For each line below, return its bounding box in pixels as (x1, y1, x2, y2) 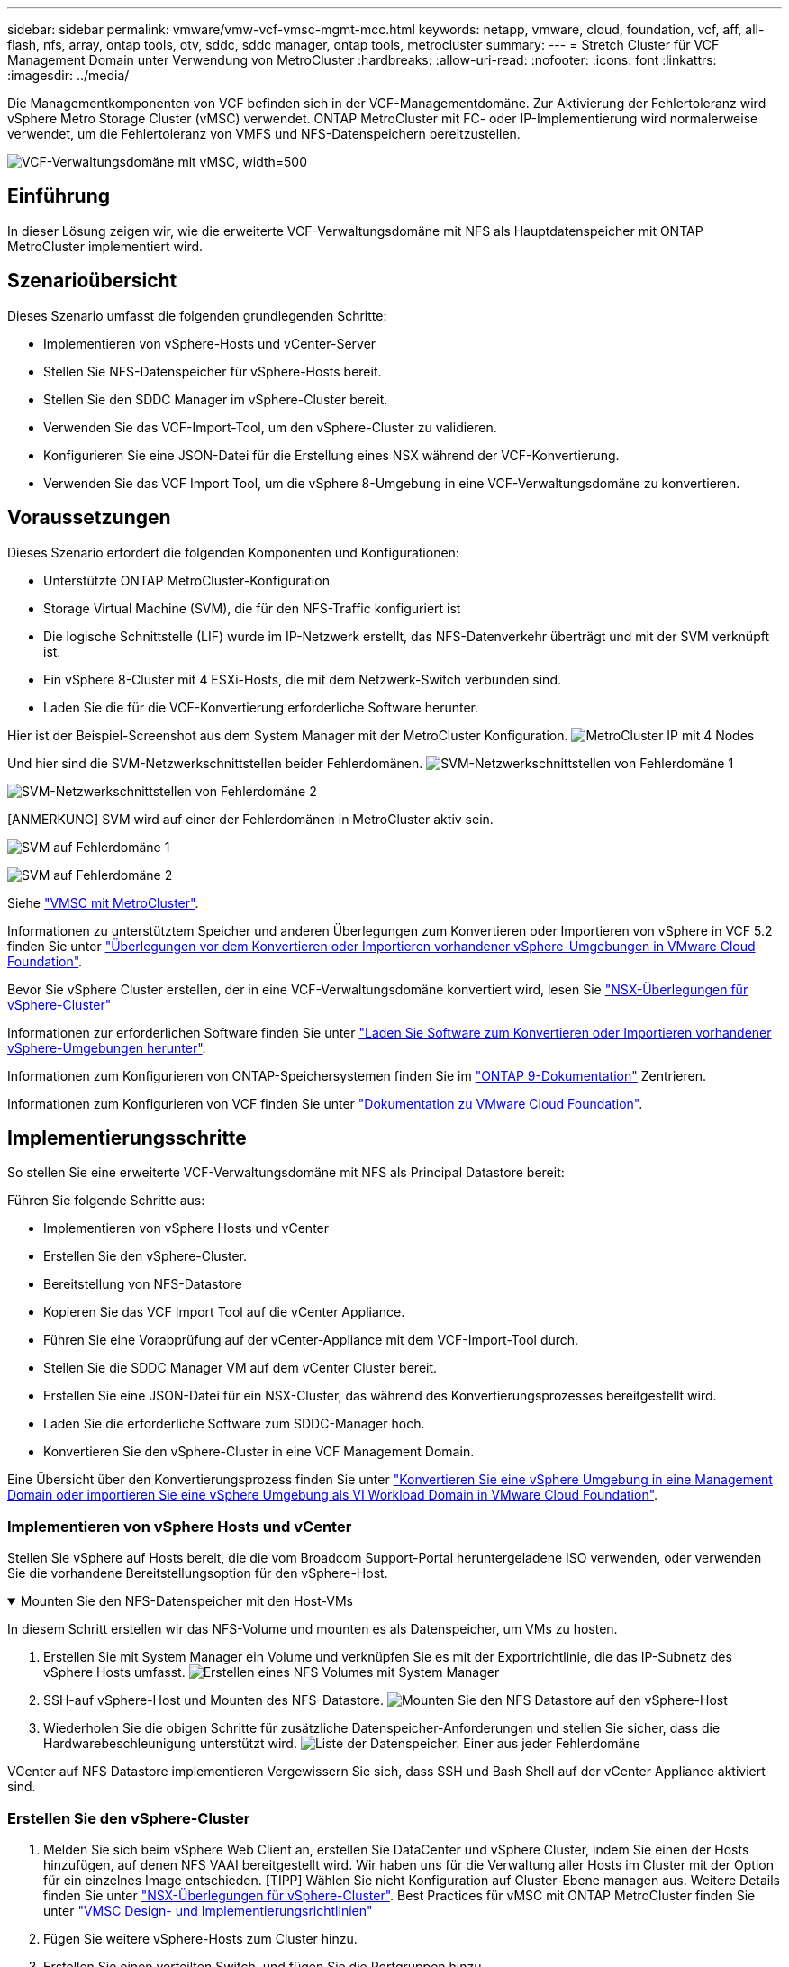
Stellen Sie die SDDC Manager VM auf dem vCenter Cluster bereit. (43, 1360, 438, 1376)
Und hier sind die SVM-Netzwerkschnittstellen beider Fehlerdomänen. (7, 755, 423, 771)
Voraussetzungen (7, 506, 171, 530)
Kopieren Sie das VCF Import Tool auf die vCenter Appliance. (43, 1304, 405, 1320)
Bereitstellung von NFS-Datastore (43, 1276, 242, 1292)
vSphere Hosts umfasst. (43, 1664, 186, 1681)
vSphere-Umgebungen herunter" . (7, 1039, 206, 1056)
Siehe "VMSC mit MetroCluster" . (7, 894, 199, 911)
